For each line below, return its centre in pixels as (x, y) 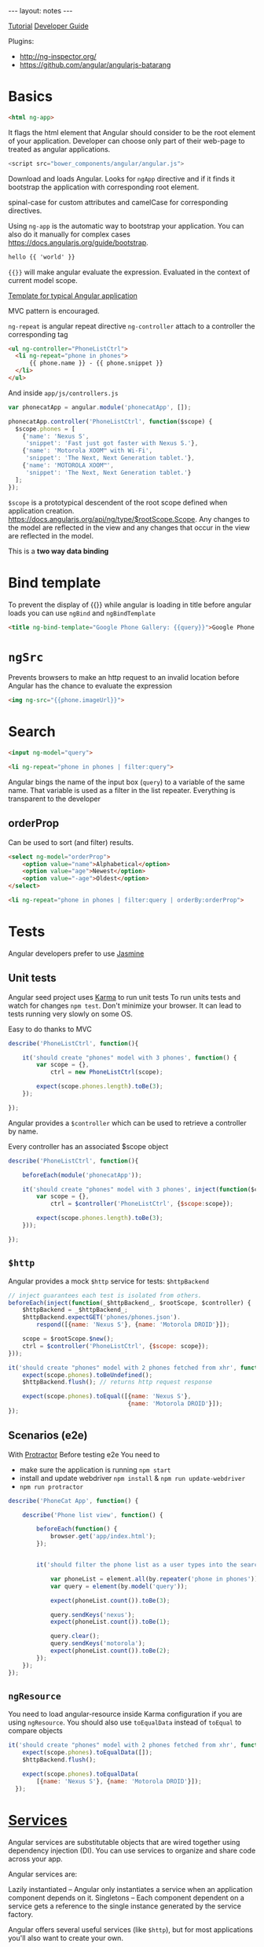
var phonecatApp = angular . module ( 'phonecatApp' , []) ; (100, 407)
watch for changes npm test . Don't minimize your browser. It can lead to (125, 1005)
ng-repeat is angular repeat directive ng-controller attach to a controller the (132, 326)
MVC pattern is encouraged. (54, 310)
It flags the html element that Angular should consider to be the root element (132, 132)
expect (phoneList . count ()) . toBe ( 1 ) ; (110, 1622)
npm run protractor (51, 1487)
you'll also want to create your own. (66, 1938)
